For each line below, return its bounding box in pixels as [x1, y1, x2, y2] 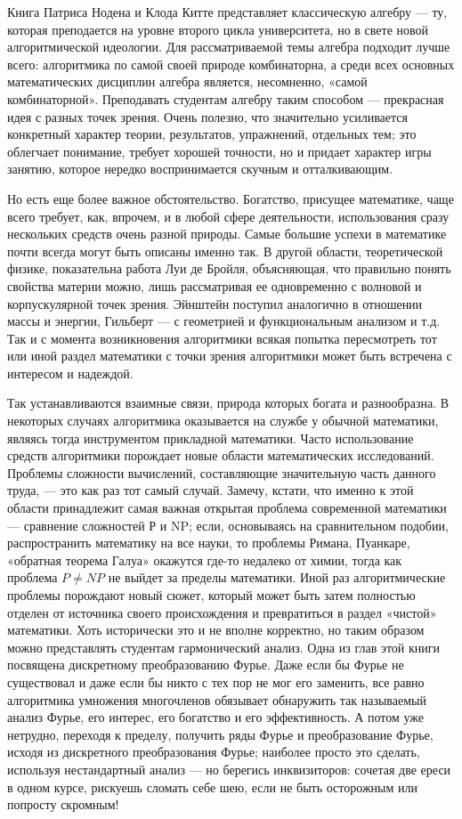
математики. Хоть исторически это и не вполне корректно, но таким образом [7, 620, 425, 639]
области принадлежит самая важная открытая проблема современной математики [7, 499, 447, 517]
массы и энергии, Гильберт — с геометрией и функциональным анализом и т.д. [7, 312, 441, 330]
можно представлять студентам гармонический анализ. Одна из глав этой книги [7, 637, 441, 656]
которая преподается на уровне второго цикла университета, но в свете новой [7, 20, 429, 38]
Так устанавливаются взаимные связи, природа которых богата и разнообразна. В [7, 393, 450, 412]
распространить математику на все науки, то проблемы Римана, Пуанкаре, [7, 533, 410, 552]
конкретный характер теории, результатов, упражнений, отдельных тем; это [7, 125, 417, 143]
